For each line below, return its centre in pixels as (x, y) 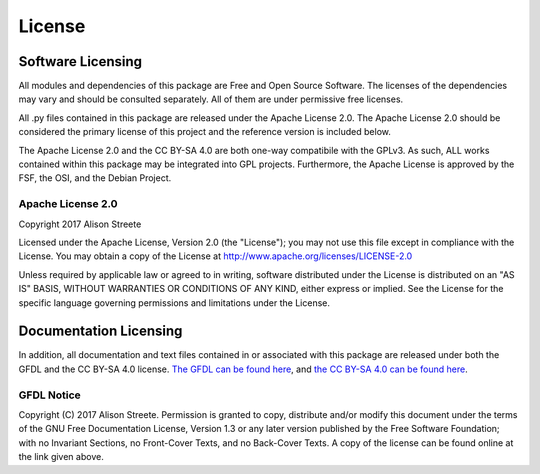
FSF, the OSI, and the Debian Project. (95, 178)
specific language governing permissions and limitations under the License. (174, 302)
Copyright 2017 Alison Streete (80, 224)
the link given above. (61, 457)
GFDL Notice (50, 395)
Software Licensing (80, 61)
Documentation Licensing (100, 331)
